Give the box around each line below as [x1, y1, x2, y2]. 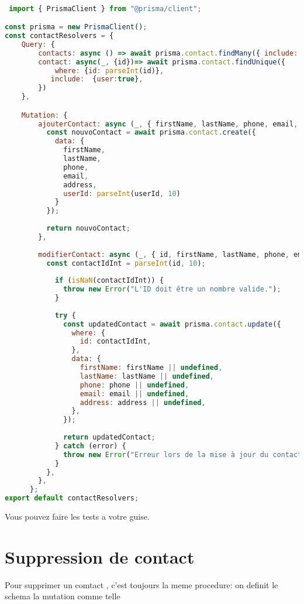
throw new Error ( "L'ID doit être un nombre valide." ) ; [63, 285, 281, 294]
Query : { [21, 40, 55, 49]
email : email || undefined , [80, 389, 189, 398]
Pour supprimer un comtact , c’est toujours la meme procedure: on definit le [5, 578, 278, 591]
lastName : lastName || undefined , [80, 372, 215, 380]
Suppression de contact [5, 544, 195, 568]
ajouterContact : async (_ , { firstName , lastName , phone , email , [38, 119, 298, 128]
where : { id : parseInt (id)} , [54, 66, 164, 75]
